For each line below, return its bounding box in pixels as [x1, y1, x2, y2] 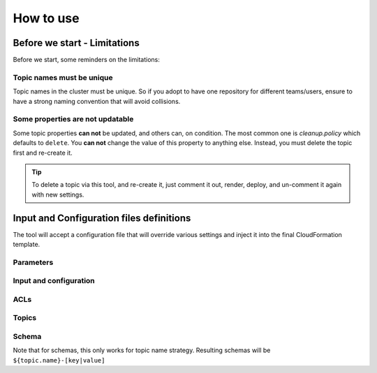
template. [13, 240, 40, 248]
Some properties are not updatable [13, 114, 134, 124]
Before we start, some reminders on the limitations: [13, 56, 161, 64]
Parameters [13, 257, 54, 267]
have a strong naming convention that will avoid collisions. [13, 97, 181, 105]
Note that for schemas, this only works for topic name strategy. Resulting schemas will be [13, 346, 271, 355]
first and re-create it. [13, 149, 73, 157]
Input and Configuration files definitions [13, 212, 191, 224]
